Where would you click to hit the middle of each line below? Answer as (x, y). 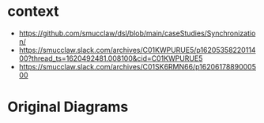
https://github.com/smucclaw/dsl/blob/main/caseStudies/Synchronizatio (137, 33)
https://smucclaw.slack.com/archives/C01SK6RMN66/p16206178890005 (137, 66)
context (34, 11)
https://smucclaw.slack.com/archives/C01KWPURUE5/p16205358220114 (137, 50)
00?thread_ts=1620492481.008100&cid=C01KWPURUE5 (111, 58)
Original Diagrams (68, 107)
